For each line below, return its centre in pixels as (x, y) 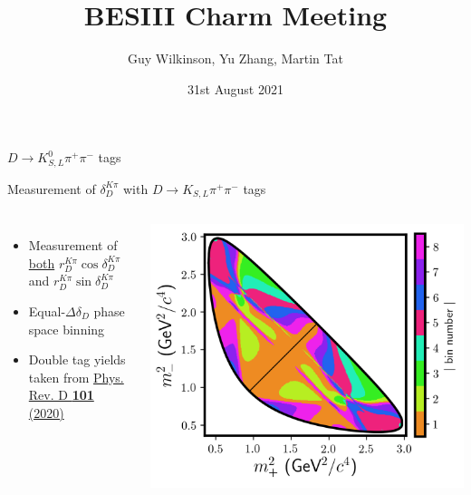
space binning (67, 329)
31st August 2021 (235, 88)
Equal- (47, 311)
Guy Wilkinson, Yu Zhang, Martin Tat (235, 58)
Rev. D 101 (61, 395)
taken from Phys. (76, 377)
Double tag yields (77, 359)
